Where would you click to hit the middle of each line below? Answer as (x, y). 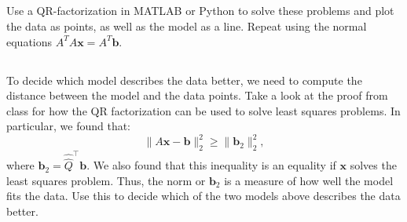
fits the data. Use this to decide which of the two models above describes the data (203, 196)
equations (29, 41)
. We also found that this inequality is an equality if (211, 165)
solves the (373, 165)
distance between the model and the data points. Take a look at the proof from (197, 95)
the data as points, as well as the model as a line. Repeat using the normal (187, 25)
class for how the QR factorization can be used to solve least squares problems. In (203, 110)
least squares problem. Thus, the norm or (106, 180)
